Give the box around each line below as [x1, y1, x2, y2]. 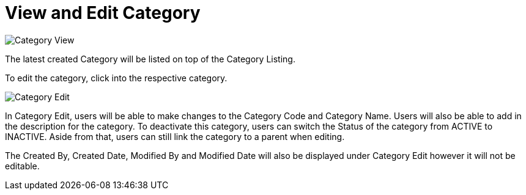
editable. [5, 160, 40, 171]
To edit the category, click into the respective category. [5, 72, 228, 83]
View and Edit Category [5, 2, 201, 23]
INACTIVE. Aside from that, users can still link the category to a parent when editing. [5, 131, 345, 142]
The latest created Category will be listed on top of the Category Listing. [5, 53, 295, 64]
